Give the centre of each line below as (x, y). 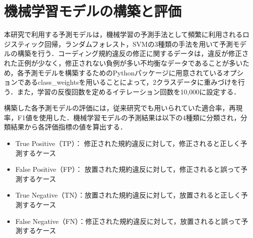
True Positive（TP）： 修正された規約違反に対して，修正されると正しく (128, 143)
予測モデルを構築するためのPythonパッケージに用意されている (124, 72)
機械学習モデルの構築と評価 (93, 11)
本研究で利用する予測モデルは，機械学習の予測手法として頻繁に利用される (123, 34)
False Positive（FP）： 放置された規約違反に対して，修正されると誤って (128, 169)
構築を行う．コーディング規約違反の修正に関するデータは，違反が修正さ (133, 53)
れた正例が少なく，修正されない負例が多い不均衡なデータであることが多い (123, 63)
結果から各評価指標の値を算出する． (68, 127)
